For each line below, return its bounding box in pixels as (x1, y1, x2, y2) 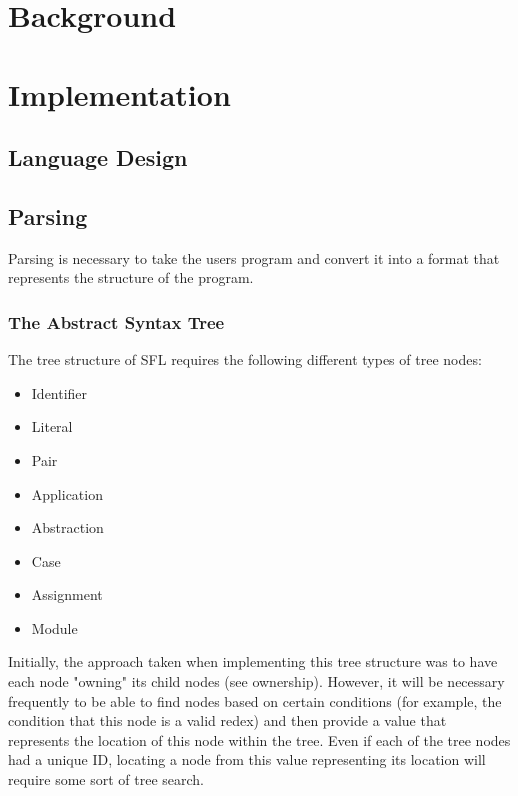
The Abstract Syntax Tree (8, 309, 225, 334)
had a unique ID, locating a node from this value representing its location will (8, 749, 486, 770)
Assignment (31, 584, 103, 605)
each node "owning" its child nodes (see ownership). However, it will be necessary (8, 671, 505, 692)
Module (31, 617, 78, 638)
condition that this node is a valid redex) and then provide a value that (8, 710, 447, 731)
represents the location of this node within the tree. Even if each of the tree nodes (8, 729, 511, 750)
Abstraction (31, 517, 104, 538)
